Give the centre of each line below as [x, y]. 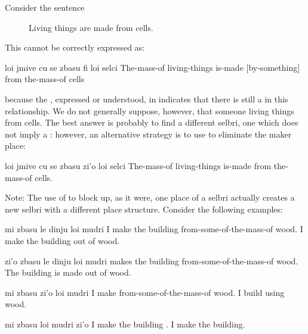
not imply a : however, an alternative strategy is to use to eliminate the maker [148, 134]
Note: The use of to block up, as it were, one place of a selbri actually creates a [150, 197]
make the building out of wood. [62, 240]
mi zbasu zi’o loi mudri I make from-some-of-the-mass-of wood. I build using [145, 292]
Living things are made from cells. [91, 27]
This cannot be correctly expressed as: [75, 47]
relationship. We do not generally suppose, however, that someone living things [150, 110]
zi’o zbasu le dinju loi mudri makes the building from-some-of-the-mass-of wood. [152, 260]
